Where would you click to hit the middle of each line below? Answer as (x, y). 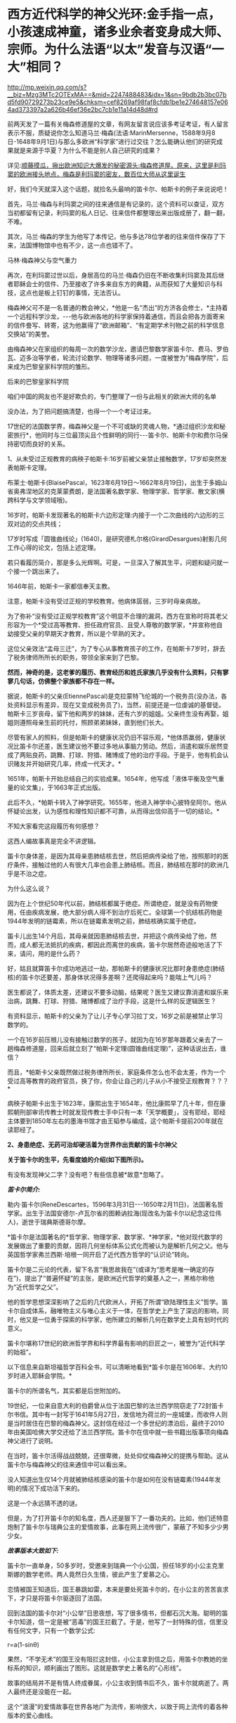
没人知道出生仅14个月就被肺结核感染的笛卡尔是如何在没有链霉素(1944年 (111, 1479)
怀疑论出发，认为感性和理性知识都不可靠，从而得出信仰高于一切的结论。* (113, 811)
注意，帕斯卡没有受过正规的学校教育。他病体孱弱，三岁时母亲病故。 (106, 601)
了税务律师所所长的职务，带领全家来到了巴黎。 (75, 657)
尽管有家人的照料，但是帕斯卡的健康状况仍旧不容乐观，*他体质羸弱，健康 (113, 737)
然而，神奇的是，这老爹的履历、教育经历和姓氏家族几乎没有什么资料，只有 (115, 672)
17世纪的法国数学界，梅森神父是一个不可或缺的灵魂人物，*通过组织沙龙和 (113, 426)
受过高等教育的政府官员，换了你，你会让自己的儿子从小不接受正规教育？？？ (118, 1080)
